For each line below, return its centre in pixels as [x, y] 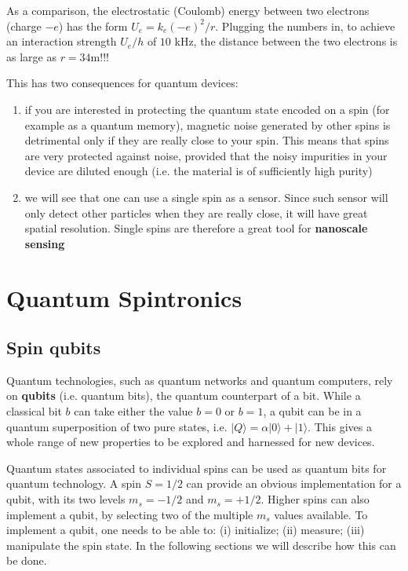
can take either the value [133, 411]
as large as [31, 56]
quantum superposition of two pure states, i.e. [117, 426]
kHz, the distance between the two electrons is [286, 41]
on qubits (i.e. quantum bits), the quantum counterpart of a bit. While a [184, 395]
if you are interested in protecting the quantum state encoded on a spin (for [207, 109]
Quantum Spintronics [124, 297]
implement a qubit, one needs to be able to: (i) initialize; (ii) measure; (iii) [186, 530]
